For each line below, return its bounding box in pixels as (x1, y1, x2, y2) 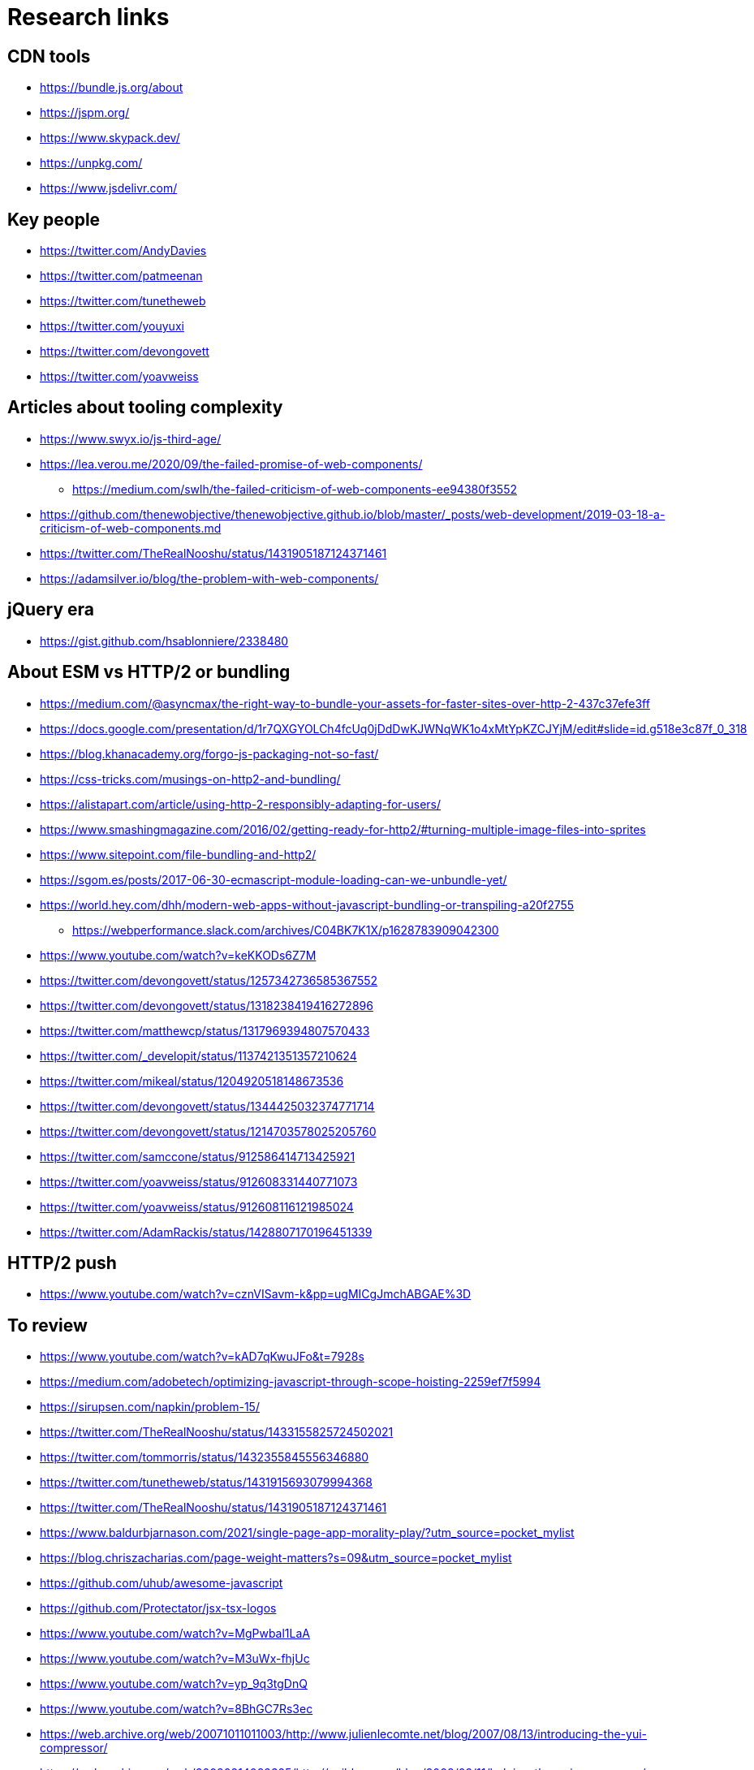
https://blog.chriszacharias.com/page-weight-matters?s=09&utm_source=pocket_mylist (40, 1551, 512, 1565)
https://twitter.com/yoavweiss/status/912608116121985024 (40, 1199, 354, 1214)
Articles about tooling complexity (7, 397, 283, 418)
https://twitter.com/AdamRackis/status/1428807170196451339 (40, 1224, 373, 1239)
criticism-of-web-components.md (40, 520, 222, 535)
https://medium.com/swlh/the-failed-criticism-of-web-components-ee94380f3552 (72, 481, 518, 496)
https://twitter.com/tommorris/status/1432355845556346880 (40, 1450, 369, 1465)
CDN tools (7, 45, 91, 67)
